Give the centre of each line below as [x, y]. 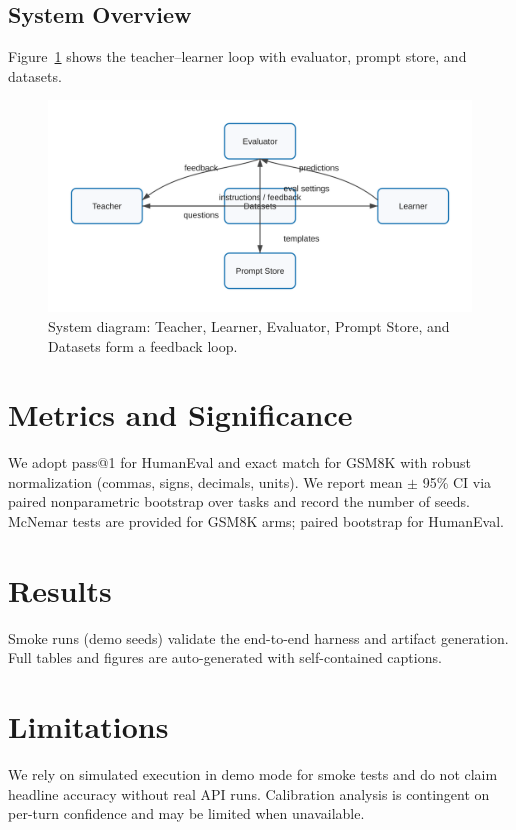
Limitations [88, 726]
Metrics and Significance [180, 414]
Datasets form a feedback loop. [143, 345]
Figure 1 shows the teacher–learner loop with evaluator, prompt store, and [237, 56]
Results [60, 589]
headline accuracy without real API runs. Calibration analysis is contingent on [249, 793]
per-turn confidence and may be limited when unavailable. [186, 813]
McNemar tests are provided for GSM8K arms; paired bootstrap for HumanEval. [256, 521]
